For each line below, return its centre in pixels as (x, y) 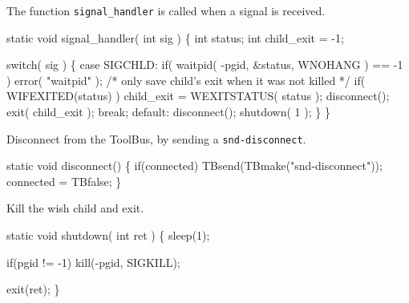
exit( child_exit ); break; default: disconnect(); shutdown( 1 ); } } (168, 112)
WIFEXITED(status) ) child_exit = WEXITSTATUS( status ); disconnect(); (198, 96)
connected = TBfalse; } (64, 181)
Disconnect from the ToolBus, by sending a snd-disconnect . (156, 138)
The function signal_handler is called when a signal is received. (166, 10)
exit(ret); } (33, 289)
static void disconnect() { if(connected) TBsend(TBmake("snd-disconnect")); (194, 166)
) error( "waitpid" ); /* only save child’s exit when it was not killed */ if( (186, 80)
